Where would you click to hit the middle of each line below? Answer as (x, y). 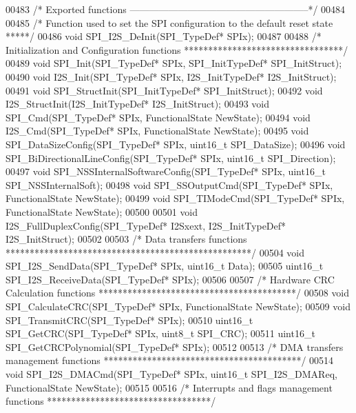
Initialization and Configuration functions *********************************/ (177, 49)
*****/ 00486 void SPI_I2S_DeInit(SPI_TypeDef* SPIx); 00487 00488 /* (164, 36)
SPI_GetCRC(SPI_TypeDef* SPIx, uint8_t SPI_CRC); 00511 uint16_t (160, 333)
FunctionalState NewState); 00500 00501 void (102, 211)
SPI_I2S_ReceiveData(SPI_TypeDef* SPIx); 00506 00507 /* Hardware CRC (170, 279)
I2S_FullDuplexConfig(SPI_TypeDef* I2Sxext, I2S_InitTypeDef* (146, 225)
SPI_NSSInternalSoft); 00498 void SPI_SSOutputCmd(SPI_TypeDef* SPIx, (169, 184)
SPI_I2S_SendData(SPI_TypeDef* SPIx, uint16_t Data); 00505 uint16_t (165, 266)
